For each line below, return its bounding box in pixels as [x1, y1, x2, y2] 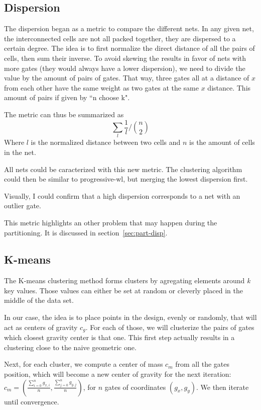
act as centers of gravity [4, 321, 78, 332]
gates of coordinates [104, 381, 166, 392]
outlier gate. [4, 200, 41, 211]
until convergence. [4, 396, 59, 406]
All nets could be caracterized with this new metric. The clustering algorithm [4, 163, 242, 174]
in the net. [4, 146, 36, 157]
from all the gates [175, 359, 230, 369]
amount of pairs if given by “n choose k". [4, 92, 130, 103]
